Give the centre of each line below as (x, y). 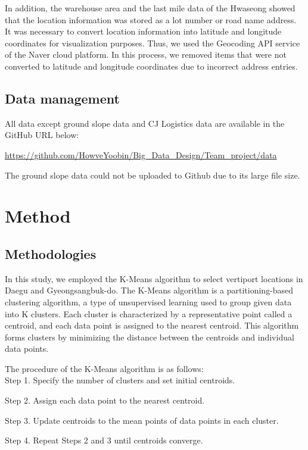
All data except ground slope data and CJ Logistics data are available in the (145, 123)
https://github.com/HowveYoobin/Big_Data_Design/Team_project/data (141, 154)
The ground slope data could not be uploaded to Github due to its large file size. (153, 175)
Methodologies (51, 253)
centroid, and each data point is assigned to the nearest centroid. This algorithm (152, 325)
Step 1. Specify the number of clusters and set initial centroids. (120, 380)
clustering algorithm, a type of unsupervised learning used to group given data (148, 301)
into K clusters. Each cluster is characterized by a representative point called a (149, 313)
